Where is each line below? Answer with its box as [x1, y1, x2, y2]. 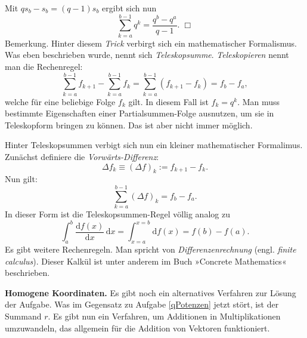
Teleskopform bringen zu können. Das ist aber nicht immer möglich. [5, 118, 253, 131]
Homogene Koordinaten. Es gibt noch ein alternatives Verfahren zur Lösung [5, 286, 296, 299]
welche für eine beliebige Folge [5, 95, 116, 107]
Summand [5, 309, 42, 322]
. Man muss [237, 95, 280, 107]
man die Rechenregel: [5, 60, 83, 72]
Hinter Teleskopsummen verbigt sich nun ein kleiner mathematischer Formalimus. [5, 139, 303, 151]
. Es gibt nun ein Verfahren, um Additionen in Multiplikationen [48, 309, 281, 322]
